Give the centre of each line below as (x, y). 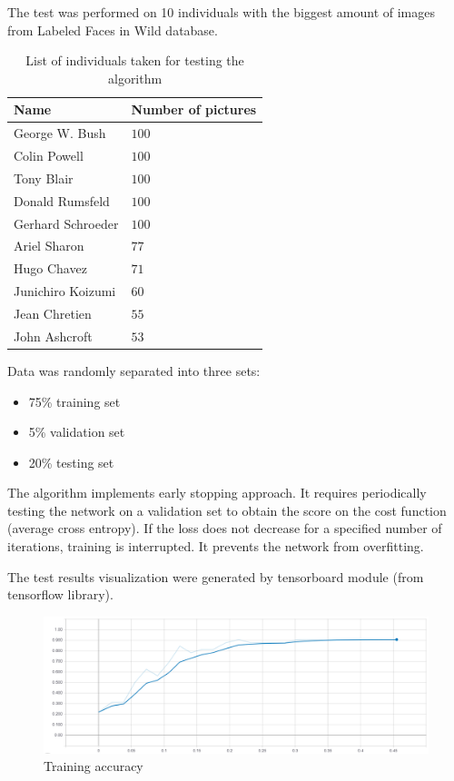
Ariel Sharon (49, 246)
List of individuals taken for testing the (135, 60)
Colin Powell (49, 156)
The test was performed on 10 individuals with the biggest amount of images (222, 12)
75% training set (74, 401)
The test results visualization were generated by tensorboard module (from (216, 576)
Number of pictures (194, 109)
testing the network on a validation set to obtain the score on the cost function (227, 510)
